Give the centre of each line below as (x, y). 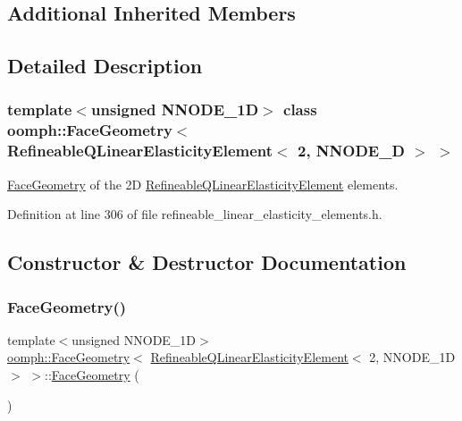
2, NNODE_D (351, 151)
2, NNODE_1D (412, 357)
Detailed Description (105, 66)
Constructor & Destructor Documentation (207, 262)
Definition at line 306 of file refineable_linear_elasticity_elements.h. (195, 214)
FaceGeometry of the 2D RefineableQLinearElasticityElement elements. (203, 184)
